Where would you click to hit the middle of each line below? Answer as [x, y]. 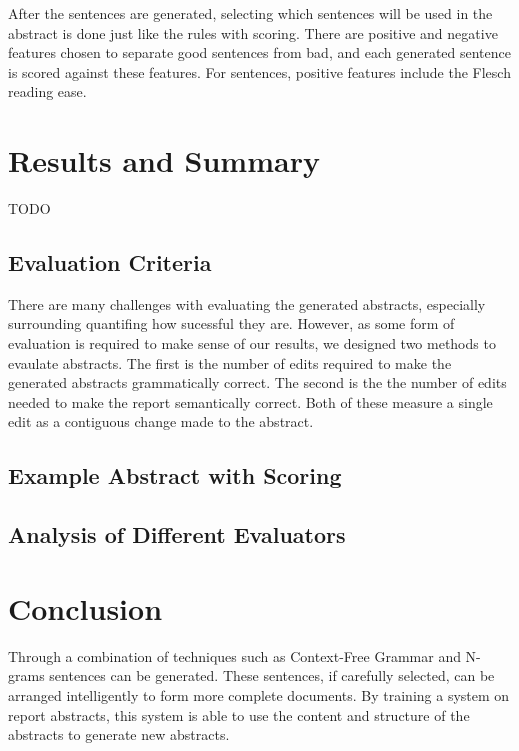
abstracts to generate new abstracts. [119, 734]
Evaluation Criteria [110, 262]
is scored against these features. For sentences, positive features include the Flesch [259, 71]
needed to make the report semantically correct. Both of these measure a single [250, 401]
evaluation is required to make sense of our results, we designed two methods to [252, 343]
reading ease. [47, 91]
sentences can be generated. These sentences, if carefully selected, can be [272, 675]
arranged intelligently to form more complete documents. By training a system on [259, 694]
